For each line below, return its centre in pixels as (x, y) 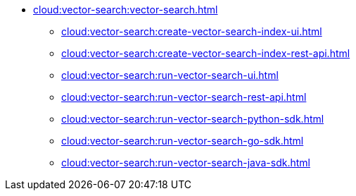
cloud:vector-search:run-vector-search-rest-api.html (184, 97)
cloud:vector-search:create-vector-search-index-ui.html (192, 31)
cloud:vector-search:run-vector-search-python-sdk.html (193, 119)
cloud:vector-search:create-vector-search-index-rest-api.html (206, 53)
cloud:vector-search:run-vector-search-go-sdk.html (183, 141)
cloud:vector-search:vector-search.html (126, 10)
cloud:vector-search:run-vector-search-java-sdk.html (186, 163)
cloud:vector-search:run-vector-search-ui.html (170, 75)
